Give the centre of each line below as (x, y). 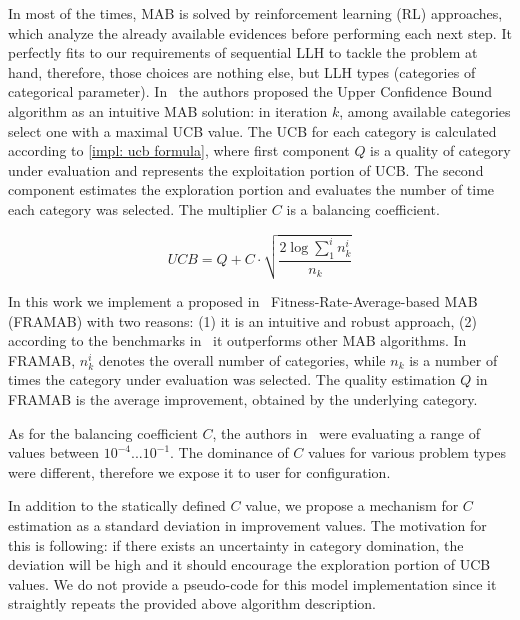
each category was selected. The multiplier (138, 208)
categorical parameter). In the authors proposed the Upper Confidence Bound (250, 91)
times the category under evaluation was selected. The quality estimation (232, 379)
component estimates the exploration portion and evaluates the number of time (251, 189)
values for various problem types (407, 452)
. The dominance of (229, 452)
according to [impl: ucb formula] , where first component (179, 150)
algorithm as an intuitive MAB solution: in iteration (168, 110)
